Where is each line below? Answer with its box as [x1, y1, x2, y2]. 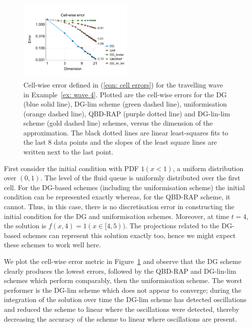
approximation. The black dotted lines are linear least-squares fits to [23, 127, 229, 137]
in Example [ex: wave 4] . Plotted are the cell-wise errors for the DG [23, 89, 227, 99]
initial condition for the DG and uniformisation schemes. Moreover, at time [4, 211, 230, 221]
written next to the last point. [23, 147, 114, 157]
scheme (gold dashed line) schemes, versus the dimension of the [23, 118, 213, 128]
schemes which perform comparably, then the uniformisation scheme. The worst [4, 275, 242, 285]
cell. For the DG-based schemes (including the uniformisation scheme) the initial [4, 182, 245, 192]
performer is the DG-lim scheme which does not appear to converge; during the [4, 284, 242, 295]
